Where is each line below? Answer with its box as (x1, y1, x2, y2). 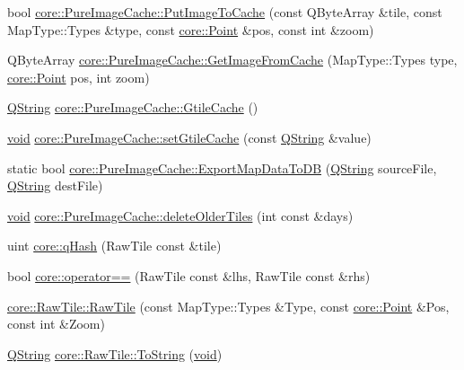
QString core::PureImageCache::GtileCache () (7, 98, 258, 117)
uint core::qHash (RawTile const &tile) (7, 236, 222, 255)
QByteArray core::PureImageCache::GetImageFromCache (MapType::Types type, (7, 50, 458, 69)
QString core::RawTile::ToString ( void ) (7, 344, 223, 363)
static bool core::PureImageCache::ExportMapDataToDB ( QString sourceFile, (7, 158, 437, 177)
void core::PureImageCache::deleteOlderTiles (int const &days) (7, 206, 354, 225)
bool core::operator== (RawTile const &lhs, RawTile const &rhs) (7, 266, 371, 285)
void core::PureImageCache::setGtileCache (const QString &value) (7, 128, 372, 146)
